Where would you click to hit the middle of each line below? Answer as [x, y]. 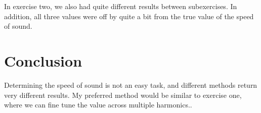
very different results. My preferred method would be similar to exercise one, [123, 95]
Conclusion [43, 60]
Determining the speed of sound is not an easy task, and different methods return [131, 84]
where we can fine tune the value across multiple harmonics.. [98, 105]
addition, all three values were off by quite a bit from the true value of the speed [129, 16]
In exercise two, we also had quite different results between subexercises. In [121, 6]
